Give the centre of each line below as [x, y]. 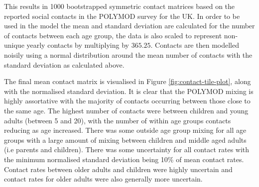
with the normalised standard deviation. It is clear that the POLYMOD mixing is [129, 91]
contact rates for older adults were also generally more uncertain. [103, 179]
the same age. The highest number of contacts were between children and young [126, 110]
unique [14, 45]
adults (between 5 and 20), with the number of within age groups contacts [118, 120]
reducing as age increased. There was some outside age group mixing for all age [125, 130]
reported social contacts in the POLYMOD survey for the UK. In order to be [122, 16]
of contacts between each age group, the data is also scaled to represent [113, 35]
